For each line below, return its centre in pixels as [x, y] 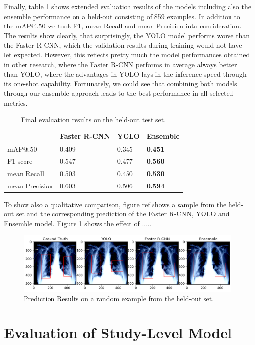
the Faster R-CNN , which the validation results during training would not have [123, 45]
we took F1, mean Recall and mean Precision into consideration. [145, 26]
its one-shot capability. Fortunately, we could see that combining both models [121, 83]
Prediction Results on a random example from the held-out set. [119, 299]
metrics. [16, 102]
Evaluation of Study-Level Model [118, 332]
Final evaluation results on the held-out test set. [93, 119]
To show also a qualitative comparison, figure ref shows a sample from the [115, 204]
